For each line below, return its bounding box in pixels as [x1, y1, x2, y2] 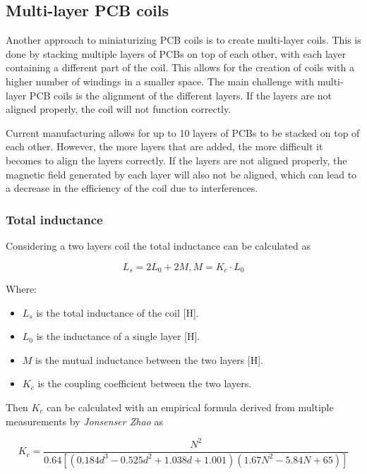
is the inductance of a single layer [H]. [36, 329, 200, 344]
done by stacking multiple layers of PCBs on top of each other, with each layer [6, 46, 347, 61]
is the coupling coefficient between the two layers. [37, 376, 252, 391]
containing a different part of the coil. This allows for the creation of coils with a [6, 60, 354, 75]
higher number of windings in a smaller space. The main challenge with [6, 73, 315, 88]
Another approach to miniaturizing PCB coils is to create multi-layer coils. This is [6, 32, 361, 47]
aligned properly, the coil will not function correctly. [6, 102, 231, 116]
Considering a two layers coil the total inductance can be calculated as [6, 238, 311, 253]
